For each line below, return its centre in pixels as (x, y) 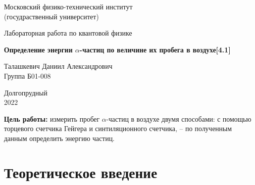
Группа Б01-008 (27, 75)
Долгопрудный (26, 92)
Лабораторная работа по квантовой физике (68, 33)
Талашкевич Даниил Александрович (58, 66)
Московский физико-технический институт (68, 6)
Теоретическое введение (81, 172)
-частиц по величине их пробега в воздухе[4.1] (155, 49)
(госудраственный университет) (51, 16)
